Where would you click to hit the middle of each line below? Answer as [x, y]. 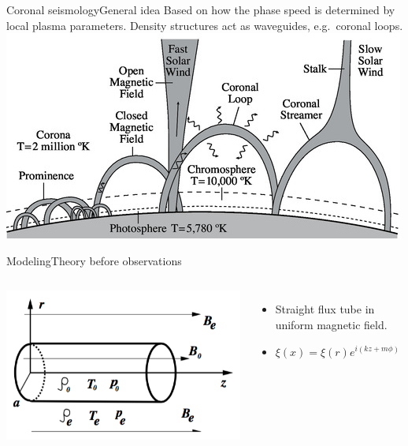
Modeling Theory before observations [94, 260]
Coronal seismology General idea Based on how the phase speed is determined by [201, 9]
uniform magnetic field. [331, 324]
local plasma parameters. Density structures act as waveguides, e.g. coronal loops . [205, 25]
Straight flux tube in [325, 309]
